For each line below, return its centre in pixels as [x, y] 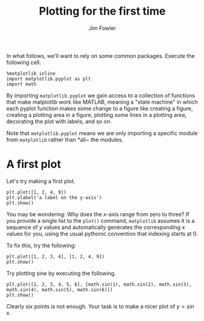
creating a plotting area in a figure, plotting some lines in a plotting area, [97, 115]
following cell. [24, 62]
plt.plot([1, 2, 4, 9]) [37, 192]
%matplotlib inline [31, 73]
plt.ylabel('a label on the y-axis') [54, 197]
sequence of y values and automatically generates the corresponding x [96, 227]
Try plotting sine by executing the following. [61, 273]
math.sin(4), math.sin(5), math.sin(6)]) [60, 290]
